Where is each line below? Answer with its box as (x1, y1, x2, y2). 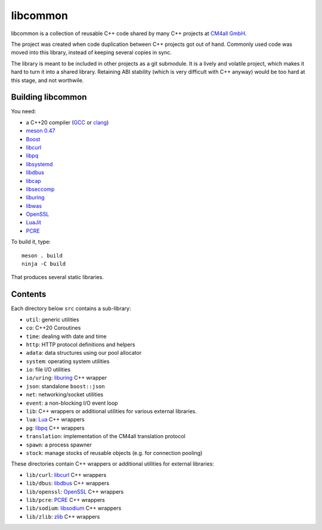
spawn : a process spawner (26, 441, 92, 448)
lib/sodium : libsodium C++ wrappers (26, 504, 122, 512)
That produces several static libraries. (11, 274, 104, 281)
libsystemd (26, 160, 53, 168)
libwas (26, 202, 42, 209)
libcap (26, 177, 41, 184)
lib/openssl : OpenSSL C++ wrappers (26, 488, 124, 495)
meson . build (21, 252, 63, 259)
